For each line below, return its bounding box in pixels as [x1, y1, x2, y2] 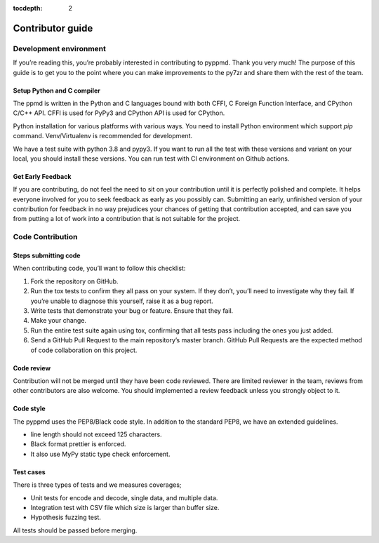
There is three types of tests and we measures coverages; [13, 481, 182, 489]
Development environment [13, 43, 107, 53]
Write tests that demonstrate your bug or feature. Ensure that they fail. [30, 306, 234, 315]
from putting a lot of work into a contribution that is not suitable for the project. [13, 215, 241, 223]
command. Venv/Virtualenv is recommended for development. [13, 132, 193, 140]
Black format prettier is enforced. [30, 440, 126, 448]
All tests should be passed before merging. [13, 526, 138, 535]
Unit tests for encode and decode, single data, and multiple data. [30, 493, 218, 502]
